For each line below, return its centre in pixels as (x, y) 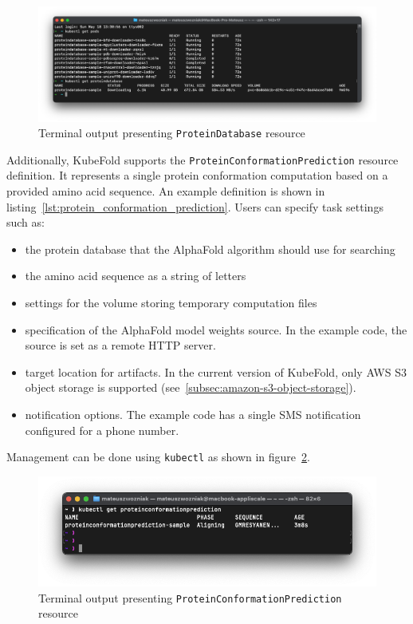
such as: (26, 222)
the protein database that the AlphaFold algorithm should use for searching (210, 249)
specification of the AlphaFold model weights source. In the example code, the (216, 329)
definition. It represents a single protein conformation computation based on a (197, 175)
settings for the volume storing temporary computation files (171, 302)
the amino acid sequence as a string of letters (136, 276)
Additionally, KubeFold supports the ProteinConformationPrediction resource (203, 159)
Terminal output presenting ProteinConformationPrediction (190, 597)
